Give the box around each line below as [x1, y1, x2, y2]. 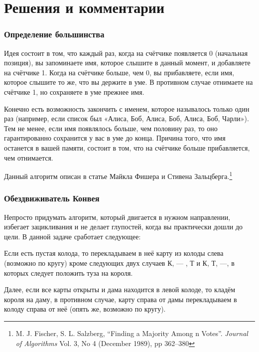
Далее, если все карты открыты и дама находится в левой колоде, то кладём [4, 284, 236, 295]
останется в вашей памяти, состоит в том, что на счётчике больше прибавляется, [4, 142, 250, 153]
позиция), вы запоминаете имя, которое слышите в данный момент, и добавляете [4, 57, 251, 68]
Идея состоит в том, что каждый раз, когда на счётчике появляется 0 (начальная [4, 47, 248, 58]
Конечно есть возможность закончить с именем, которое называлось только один [4, 103, 250, 114]
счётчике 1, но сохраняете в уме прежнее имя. [4, 86, 144, 97]
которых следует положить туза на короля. [4, 267, 133, 278]
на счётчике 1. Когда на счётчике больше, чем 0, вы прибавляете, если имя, [4, 67, 235, 77]
